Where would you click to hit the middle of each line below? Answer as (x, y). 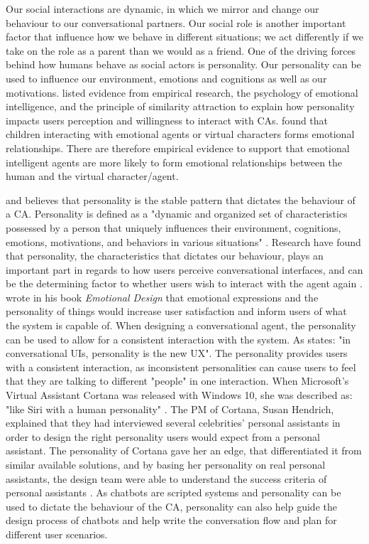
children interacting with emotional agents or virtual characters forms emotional (180, 134)
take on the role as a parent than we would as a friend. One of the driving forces (181, 50)
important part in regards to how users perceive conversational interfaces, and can (184, 269)
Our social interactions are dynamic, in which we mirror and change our (163, 9)
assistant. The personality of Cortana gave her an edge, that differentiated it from (184, 450)
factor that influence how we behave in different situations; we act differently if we (184, 37)
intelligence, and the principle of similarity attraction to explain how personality (180, 106)
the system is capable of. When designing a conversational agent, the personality (181, 325)
